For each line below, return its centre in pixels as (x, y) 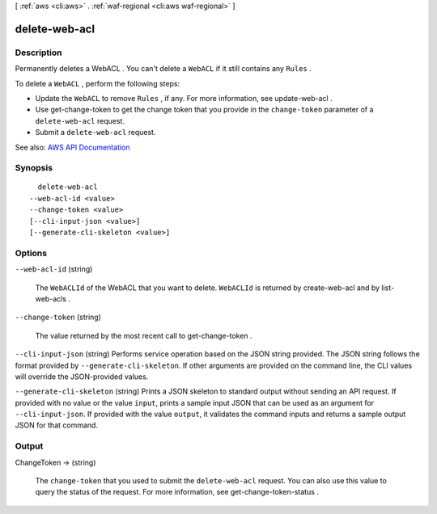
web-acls (51, 298)
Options (31, 253)
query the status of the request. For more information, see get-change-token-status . (177, 492)
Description (38, 53)
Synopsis (34, 168)
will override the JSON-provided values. (82, 377)
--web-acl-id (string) (54, 269)
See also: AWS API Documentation (72, 147)
